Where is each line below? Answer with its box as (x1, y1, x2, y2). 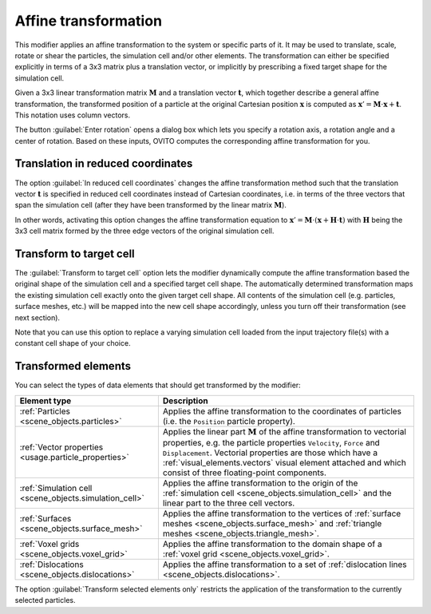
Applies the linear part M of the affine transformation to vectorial (162, 426, 406, 437)
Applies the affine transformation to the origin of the (162, 477, 358, 489)
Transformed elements (14, 359, 132, 373)
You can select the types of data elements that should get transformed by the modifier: (14, 380, 301, 390)
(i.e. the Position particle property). (162, 415, 295, 426)
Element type (19, 395, 72, 406)
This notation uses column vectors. (14, 110, 131, 120)
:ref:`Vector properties (19, 442, 104, 453)
